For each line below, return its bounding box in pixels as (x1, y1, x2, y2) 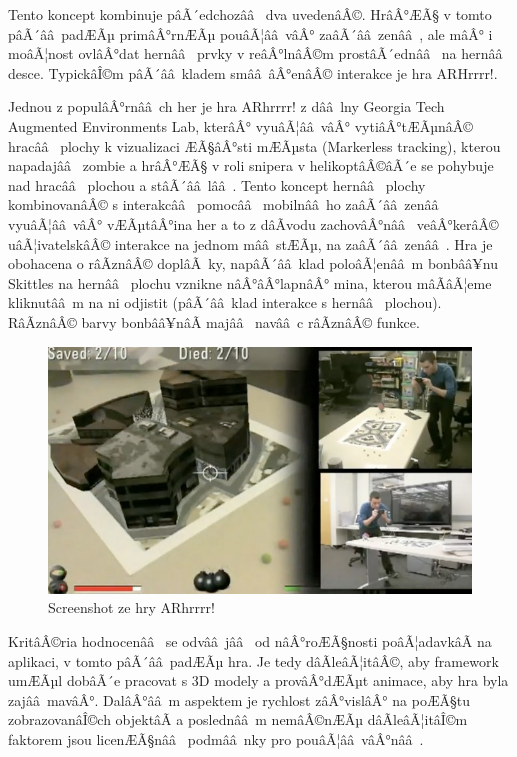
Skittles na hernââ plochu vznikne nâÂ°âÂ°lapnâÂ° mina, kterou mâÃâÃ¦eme (8, 272, 492, 293)
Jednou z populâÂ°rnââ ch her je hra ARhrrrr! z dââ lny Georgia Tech (8, 96, 445, 117)
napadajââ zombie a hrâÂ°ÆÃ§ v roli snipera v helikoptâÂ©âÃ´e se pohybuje (8, 155, 494, 176)
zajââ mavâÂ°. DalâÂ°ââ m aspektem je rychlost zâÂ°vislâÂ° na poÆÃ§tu (8, 689, 471, 710)
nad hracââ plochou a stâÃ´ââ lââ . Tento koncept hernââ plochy (8, 174, 426, 195)
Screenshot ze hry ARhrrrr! (48, 597, 215, 618)
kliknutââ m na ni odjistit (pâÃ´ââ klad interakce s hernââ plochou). (8, 292, 442, 313)
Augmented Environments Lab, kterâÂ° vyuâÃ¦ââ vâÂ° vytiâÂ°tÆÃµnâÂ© (8, 115, 473, 136)
